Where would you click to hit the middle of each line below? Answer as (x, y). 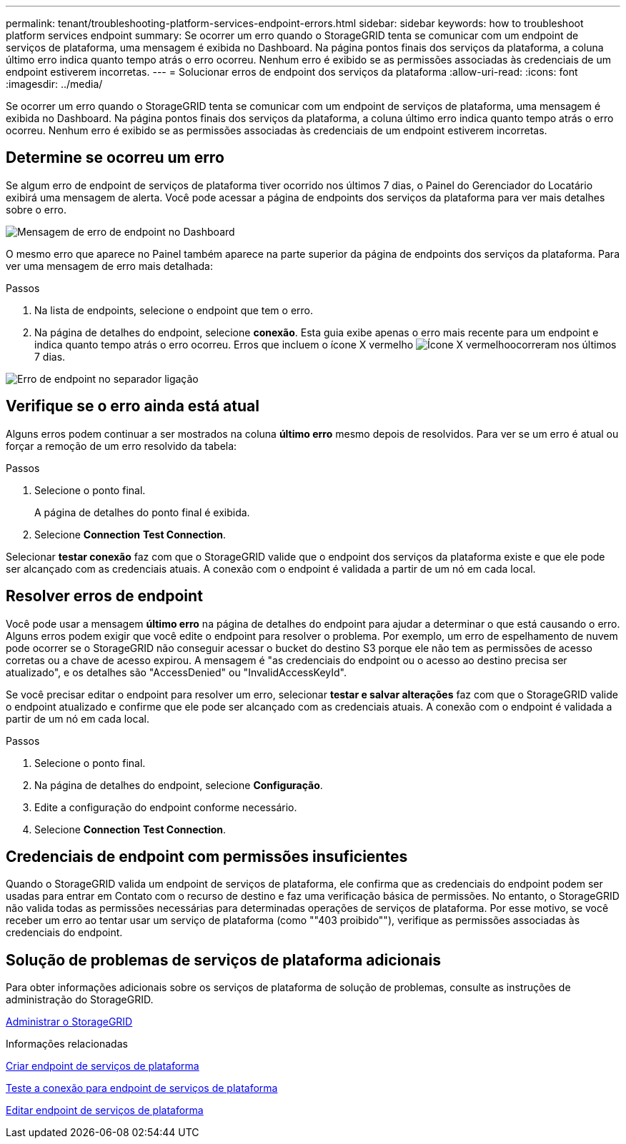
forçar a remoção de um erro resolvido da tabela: (121, 446)
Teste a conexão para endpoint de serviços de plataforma (142, 1088)
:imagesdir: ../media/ (54, 84)
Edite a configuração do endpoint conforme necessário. (166, 807)
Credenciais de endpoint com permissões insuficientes (207, 856)
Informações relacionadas (67, 1044)
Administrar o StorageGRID (69, 1022)
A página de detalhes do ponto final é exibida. (142, 512)
